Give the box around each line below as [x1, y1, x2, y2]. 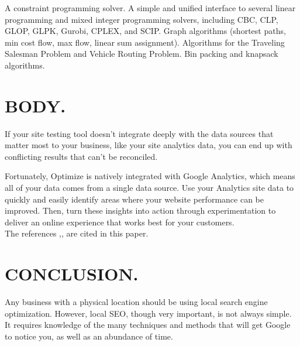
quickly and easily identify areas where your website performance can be [5, 193, 264, 205]
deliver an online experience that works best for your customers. [5, 215, 235, 228]
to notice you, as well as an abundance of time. [5, 330, 173, 342]
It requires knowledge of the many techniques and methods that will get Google [5, 318, 291, 331]
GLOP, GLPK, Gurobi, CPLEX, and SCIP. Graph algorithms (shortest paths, [5, 25, 286, 37]
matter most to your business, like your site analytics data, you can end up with [5, 139, 292, 151]
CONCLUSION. [5, 262, 139, 286]
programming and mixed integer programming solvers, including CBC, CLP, [5, 13, 278, 25]
